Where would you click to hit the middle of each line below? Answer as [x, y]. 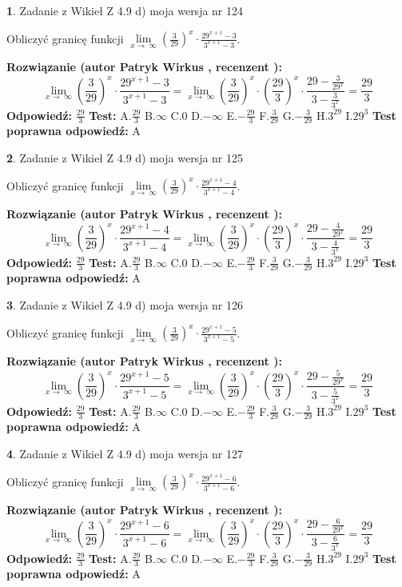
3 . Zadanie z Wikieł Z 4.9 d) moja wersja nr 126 [125, 304]
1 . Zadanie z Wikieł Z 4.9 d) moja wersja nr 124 [125, 10]
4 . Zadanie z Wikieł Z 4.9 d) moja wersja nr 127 [125, 453]
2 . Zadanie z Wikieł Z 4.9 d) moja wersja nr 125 [125, 157]
